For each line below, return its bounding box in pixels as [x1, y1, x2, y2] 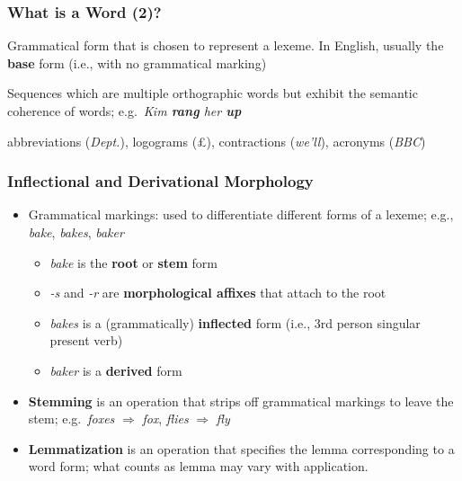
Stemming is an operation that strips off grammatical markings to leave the [28, 391, 454, 410]
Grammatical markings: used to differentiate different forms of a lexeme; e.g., [28, 205, 454, 224]
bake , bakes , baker [28, 223, 124, 241]
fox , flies [142, 409, 189, 428]
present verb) [49, 331, 123, 350]
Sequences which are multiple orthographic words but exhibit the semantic [7, 84, 418, 102]
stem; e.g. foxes [28, 409, 115, 428]
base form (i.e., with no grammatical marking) [7, 53, 267, 72]
